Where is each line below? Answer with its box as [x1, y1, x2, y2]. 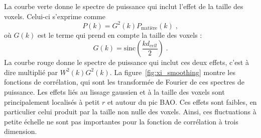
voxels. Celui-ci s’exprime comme [4, 11, 105, 21]
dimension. [4, 126, 37, 136]
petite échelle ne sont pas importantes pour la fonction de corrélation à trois [4, 116, 238, 126]
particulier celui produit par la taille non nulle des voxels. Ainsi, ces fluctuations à [4, 106, 256, 117]
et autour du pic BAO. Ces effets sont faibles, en [107, 96, 257, 107]
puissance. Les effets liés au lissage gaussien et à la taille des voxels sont [4, 87, 225, 97]
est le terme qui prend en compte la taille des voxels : [37, 29, 202, 40]
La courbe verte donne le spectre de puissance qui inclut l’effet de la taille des [4, 1, 243, 11]
